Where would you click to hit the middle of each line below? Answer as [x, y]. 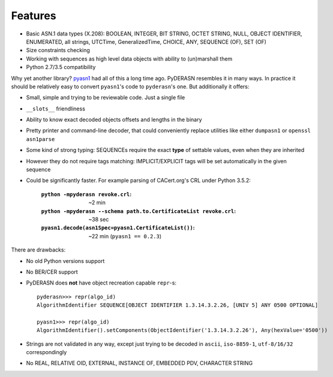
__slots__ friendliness [55, 109]
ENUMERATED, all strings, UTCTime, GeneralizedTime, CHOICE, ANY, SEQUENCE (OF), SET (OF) [146, 41]
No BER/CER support [52, 272]
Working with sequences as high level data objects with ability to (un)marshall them [129, 59]
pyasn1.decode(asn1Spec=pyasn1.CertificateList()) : [118, 228]
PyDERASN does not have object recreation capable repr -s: [101, 283]
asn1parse [40, 139]
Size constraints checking [58, 50]
